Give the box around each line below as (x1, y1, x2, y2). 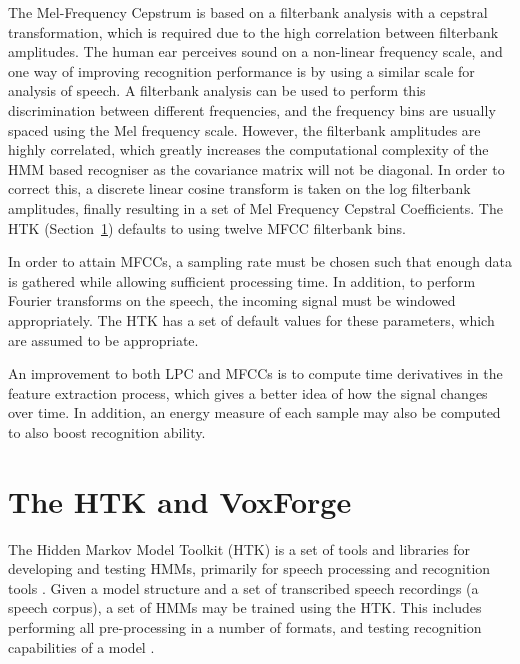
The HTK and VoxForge (8, 480, 352, 521)
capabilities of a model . (8, 636, 155, 657)
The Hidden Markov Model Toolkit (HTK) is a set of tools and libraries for (8, 538, 471, 559)
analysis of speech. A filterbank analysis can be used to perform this (8, 80, 426, 101)
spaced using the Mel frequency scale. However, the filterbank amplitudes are (8, 119, 481, 140)
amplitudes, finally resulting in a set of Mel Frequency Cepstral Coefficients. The (8, 197, 503, 218)
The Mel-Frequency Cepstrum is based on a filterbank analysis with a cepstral (8, 2, 488, 22)
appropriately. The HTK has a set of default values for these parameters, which (8, 309, 495, 330)
